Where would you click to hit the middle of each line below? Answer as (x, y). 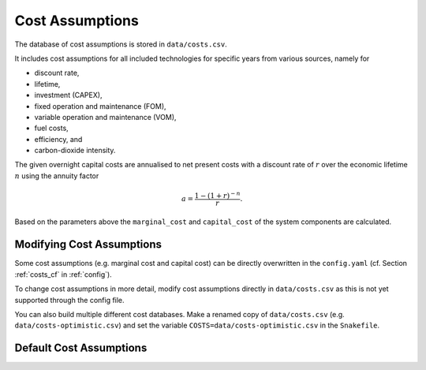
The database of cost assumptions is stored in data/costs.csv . (121, 44)
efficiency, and (58, 139)
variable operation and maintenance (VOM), (105, 117)
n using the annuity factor (57, 176)
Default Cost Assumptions (81, 348)
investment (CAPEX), (68, 95)
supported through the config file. (70, 300)
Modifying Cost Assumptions (88, 245)
